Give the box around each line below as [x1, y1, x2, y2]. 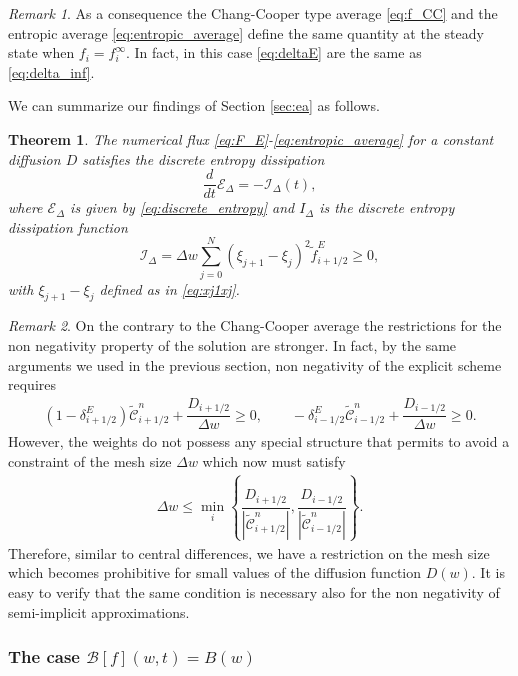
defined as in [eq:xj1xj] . [99, 278, 240, 299]
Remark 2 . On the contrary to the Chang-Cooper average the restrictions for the [8, 315, 502, 336]
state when [8, 42, 75, 63]
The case [8, 644, 80, 669]
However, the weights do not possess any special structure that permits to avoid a [8, 431, 510, 452]
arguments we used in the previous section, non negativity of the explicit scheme [8, 354, 502, 375]
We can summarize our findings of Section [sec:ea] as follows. [8, 95, 380, 116]
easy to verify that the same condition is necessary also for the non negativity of [8, 582, 500, 602]
